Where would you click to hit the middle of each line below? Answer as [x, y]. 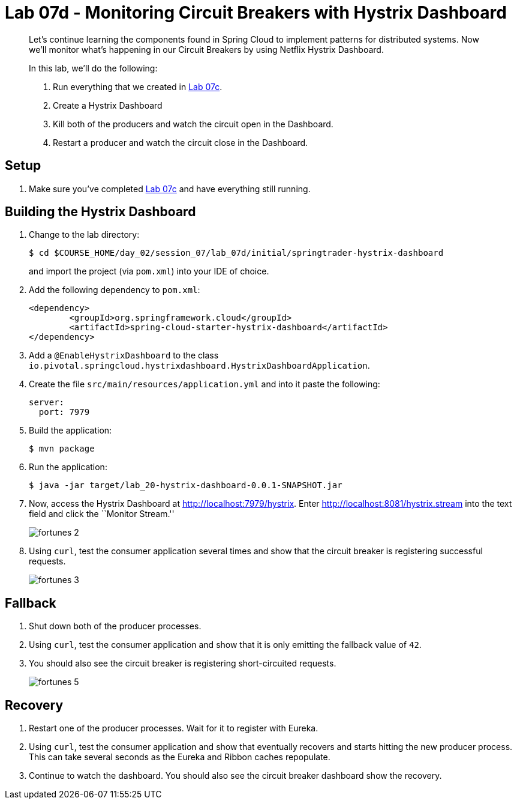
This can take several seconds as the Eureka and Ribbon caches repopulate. [180, 757]
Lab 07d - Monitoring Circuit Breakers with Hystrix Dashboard [256, 13]
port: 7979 [64, 412]
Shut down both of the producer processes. [115, 626]
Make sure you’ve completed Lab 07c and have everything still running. [170, 189]
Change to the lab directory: [84, 235]
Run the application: [68, 467]
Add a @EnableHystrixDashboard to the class [124, 355]
